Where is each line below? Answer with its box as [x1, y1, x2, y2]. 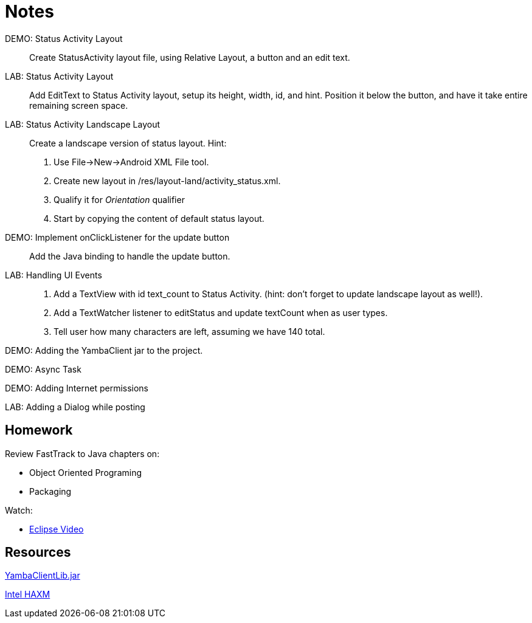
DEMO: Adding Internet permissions [5, 382, 149, 393]
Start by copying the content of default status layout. [54, 213, 264, 224]
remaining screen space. [29, 100, 128, 111]
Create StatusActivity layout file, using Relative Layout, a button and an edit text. [29, 52, 350, 63]
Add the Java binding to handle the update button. [29, 250, 230, 261]
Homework [5, 422, 73, 438]
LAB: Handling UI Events [5, 269, 102, 280]
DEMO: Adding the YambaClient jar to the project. [5, 345, 203, 356]
